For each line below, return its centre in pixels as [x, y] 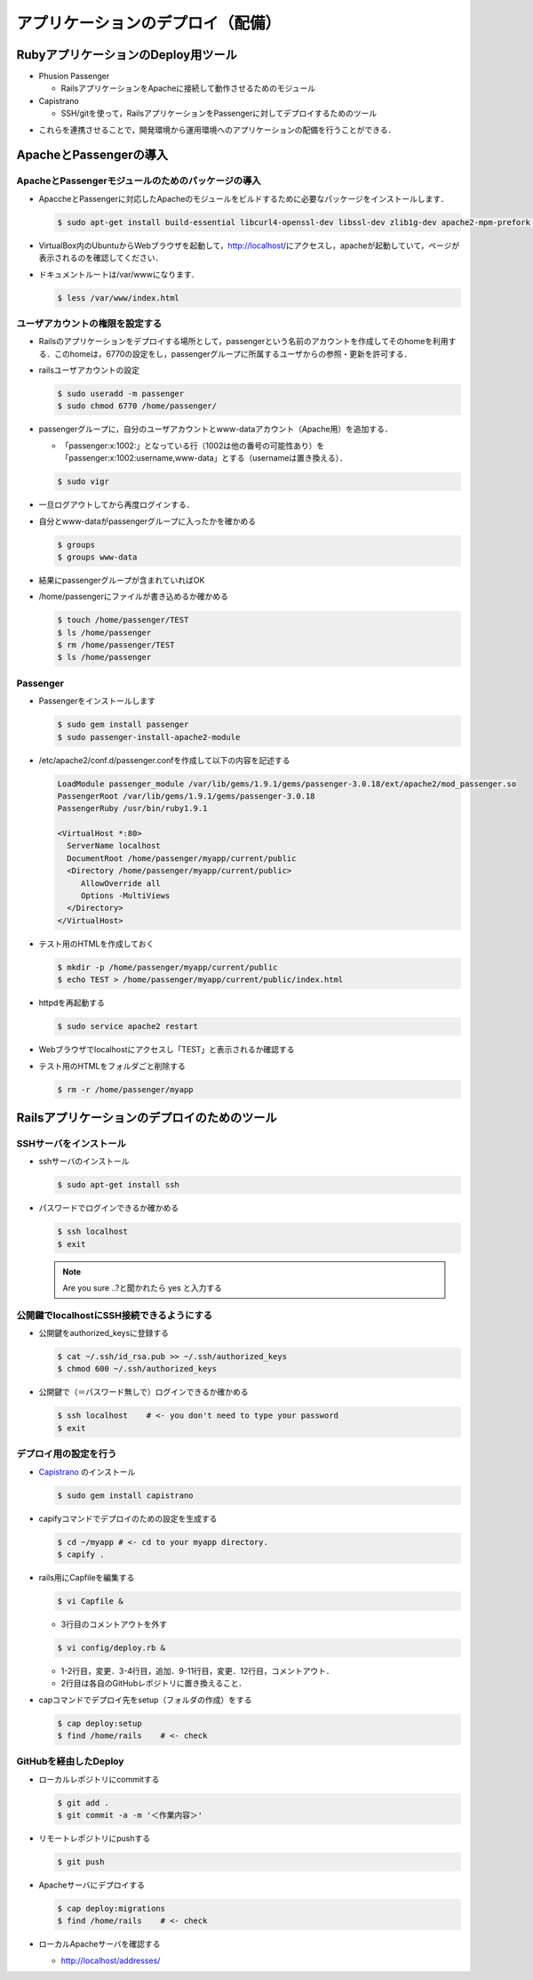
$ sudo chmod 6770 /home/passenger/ [137, 406]
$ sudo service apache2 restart [128, 1026]
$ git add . [84, 1803]
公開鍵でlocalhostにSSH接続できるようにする [115, 1315]
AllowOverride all [121, 883]
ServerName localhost [114, 846]
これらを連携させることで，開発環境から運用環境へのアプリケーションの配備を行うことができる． [217, 130]
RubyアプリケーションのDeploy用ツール [127, 55]
